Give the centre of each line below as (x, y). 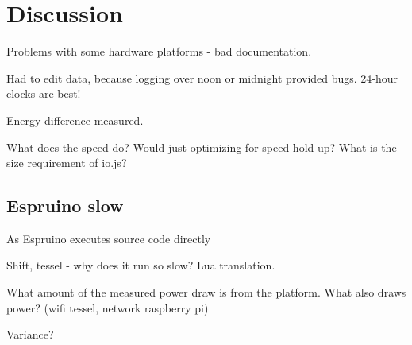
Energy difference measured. (75, 120)
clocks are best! (44, 93)
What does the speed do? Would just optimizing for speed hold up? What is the (202, 147)
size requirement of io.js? (67, 163)
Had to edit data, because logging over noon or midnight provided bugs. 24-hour (202, 78)
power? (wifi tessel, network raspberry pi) (108, 307)
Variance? (30, 334)
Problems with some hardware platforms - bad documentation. (159, 51)
